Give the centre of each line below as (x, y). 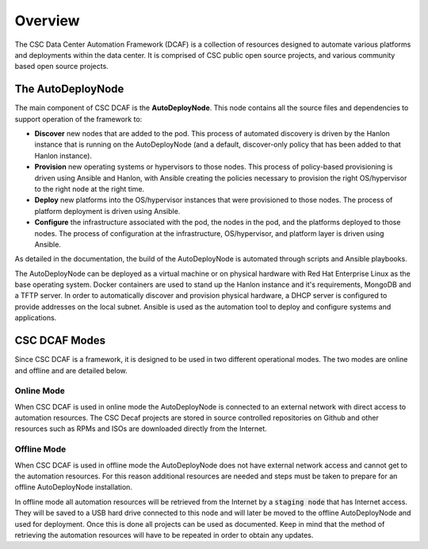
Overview (47, 21)
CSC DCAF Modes (60, 341)
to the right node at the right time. (90, 189)
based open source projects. (61, 67)
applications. (36, 318)
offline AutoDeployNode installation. (73, 487)
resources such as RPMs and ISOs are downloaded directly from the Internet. (141, 429)
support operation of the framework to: (78, 119)
